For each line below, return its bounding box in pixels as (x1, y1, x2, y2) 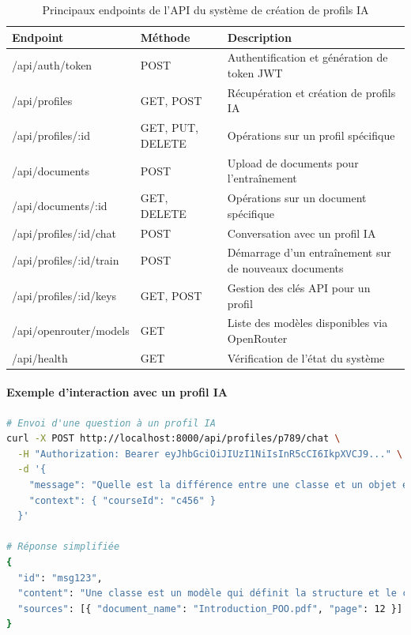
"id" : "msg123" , (17, 572, 103, 584)
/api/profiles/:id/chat (12, 224, 116, 241)
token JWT (227, 65, 283, 81)
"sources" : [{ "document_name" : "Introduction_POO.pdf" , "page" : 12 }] (17, 603, 403, 614)
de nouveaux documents (227, 260, 344, 276)
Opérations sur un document (227, 190, 367, 206)
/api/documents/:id (12, 197, 107, 213)
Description (227, 28, 292, 45)
